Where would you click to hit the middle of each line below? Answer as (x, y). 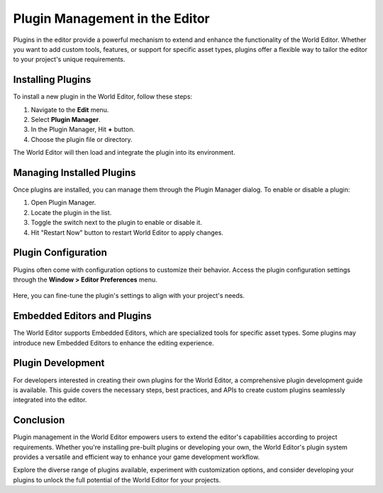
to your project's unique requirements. (69, 60)
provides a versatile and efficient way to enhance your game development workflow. (137, 457)
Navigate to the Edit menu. (70, 109)
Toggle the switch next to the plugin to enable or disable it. (116, 223)
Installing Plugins (52, 80)
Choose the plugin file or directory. (82, 139)
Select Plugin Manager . (66, 120)
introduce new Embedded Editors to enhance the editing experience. (113, 343)
